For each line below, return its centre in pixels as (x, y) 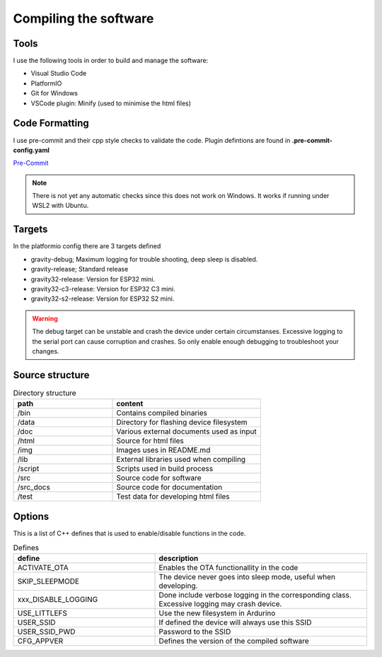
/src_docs (34, 487)
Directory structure (45, 393)
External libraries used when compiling (181, 460)
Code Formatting (51, 123)
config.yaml (31, 150)
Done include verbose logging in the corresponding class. (255, 595)
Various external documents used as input (187, 431)
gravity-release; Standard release (80, 269)
